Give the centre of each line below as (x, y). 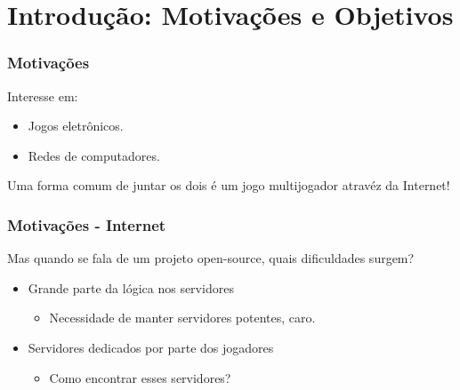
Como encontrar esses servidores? (140, 377)
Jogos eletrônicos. (76, 126)
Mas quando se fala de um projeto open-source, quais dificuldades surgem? (211, 258)
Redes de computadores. (94, 155)
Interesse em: (43, 96)
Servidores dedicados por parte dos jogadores (151, 347)
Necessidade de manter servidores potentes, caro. (182, 318)
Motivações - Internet (87, 224)
